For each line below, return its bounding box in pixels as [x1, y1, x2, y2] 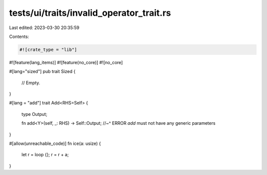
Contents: [9, 34, 29, 39]
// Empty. [21, 79, 41, 86]
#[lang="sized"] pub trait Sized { [9, 69, 76, 74]
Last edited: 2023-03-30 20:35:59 [9, 25, 80, 31]
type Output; [21, 111, 47, 117]
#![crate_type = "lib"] [19, 47, 78, 52]
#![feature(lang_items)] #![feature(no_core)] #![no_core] [9, 59, 123, 65]
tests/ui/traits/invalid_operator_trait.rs [9, 7, 171, 18]
